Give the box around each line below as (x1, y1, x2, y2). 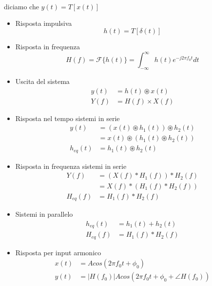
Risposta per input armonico (15, 247, 101, 257)
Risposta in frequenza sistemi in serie (15, 161, 127, 171)
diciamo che (4, 1, 39, 11)
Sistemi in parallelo (15, 209, 73, 219)
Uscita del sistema (15, 76, 70, 86)
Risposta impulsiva (15, 18, 72, 28)
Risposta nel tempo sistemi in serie (15, 113, 120, 123)
